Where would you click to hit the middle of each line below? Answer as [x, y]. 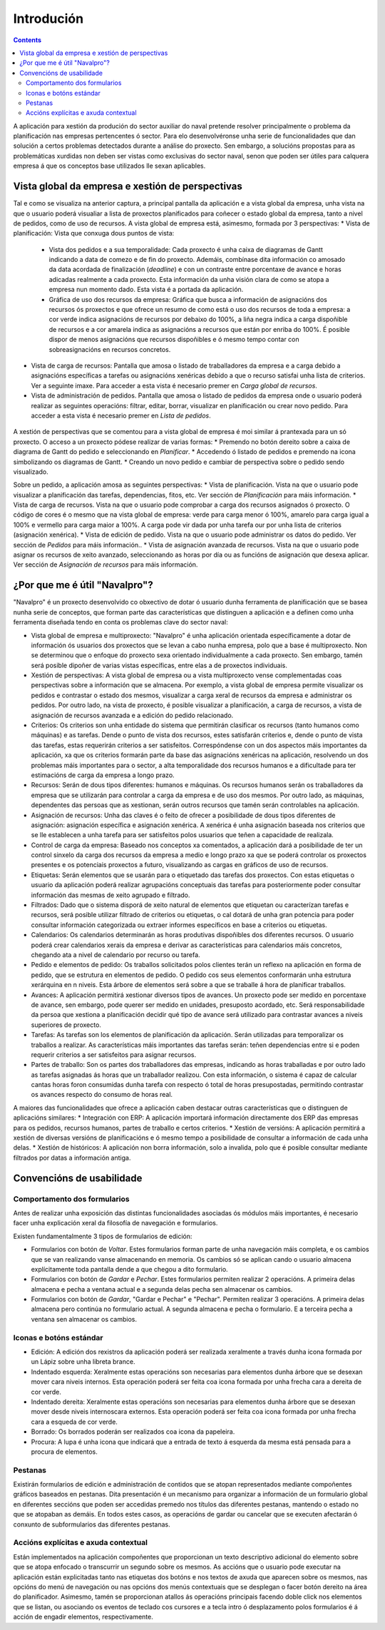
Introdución [48, 19]
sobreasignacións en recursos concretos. [110, 349]
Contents [27, 40]
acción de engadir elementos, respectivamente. [83, 1617]
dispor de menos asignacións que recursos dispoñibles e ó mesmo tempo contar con [174, 340]
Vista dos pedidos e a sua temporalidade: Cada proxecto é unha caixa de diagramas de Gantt [186, 249]
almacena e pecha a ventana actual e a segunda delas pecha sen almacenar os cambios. [162, 1289]
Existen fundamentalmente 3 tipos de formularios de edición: [103, 1236]
